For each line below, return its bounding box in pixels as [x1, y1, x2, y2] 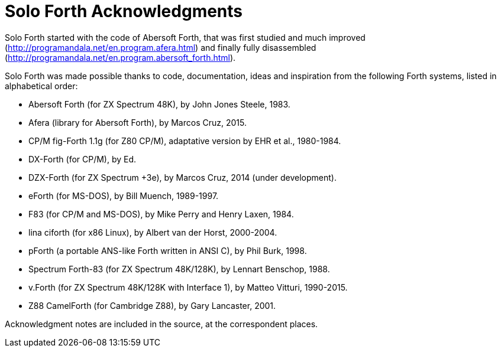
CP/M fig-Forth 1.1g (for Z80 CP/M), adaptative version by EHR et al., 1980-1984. [28, 135, 341, 146]
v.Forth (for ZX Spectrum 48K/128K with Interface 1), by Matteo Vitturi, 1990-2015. [28, 282, 348, 292]
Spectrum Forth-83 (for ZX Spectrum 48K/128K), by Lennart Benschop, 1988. [28, 263, 330, 274]
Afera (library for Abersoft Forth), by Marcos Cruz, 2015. [28, 117, 247, 128]
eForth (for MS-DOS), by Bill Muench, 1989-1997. [28, 190, 219, 201]
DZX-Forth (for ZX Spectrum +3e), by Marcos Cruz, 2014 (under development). [28, 172, 337, 182]
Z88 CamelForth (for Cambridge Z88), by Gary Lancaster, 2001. [28, 300, 276, 311]
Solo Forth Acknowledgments [5, 1, 243, 21]
